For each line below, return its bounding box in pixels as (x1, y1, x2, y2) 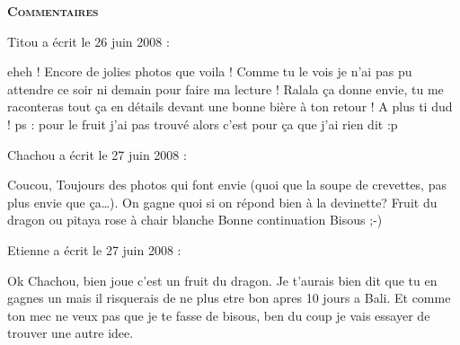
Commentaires (7, 2, 99, 20)
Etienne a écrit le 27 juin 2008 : (7, 240, 181, 259)
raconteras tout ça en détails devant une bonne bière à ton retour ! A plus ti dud (7, 97, 453, 116)
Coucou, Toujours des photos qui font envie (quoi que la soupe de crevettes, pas (7, 175, 447, 194)
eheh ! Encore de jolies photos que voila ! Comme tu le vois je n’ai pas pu (7, 62, 412, 81)
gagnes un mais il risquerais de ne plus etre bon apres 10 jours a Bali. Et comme (7, 288, 451, 307)
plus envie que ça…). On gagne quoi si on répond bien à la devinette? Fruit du (7, 192, 438, 211)
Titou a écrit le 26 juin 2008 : (7, 31, 170, 50)
